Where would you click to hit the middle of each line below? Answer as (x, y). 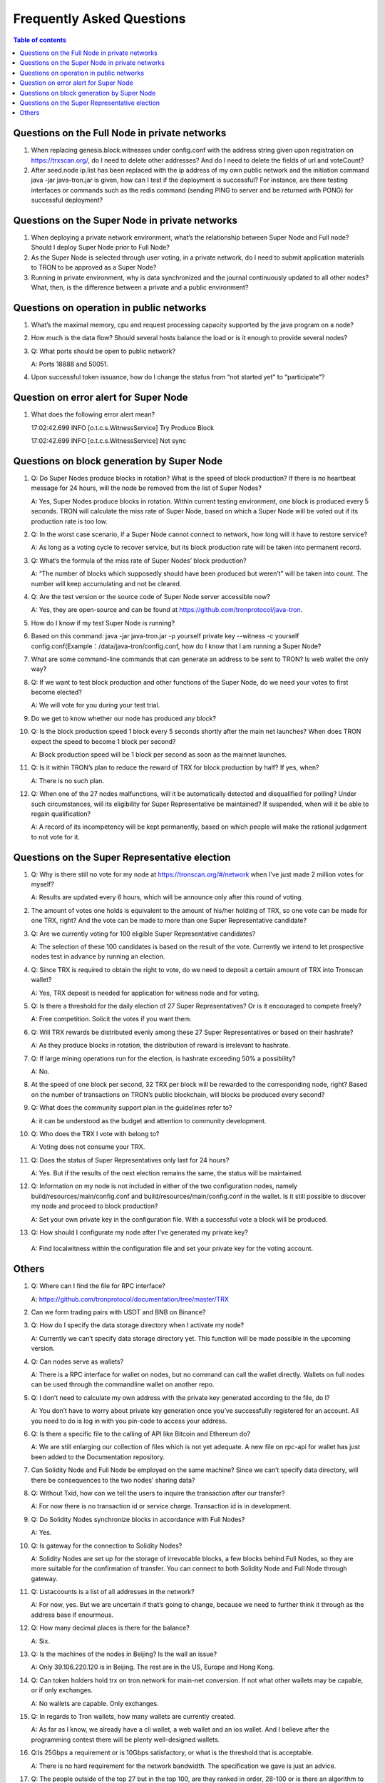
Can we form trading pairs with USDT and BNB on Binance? (118, 1312)
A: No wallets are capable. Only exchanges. (95, 1703)
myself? (43, 884)
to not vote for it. (55, 837)
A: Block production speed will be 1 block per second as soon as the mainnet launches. (159, 755)
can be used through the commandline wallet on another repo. (123, 1384)
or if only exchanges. (62, 1690)
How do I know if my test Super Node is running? (103, 623)
